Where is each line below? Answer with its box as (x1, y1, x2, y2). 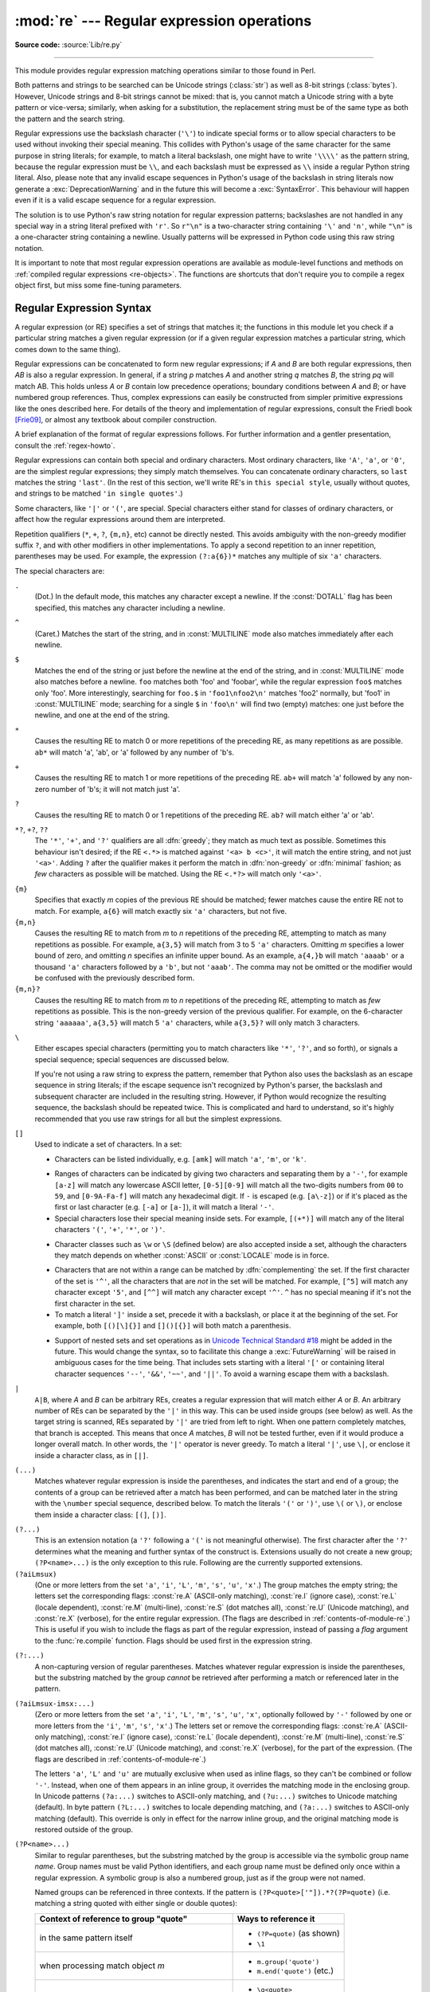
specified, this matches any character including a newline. (34, 602, 226, 613)
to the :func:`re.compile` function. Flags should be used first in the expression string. (34, 1636, 312, 1645)
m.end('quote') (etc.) (256, 1965, 334, 1976)
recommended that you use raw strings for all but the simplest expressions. (34, 1114, 283, 1123)
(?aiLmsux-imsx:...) (14, 1699, 96, 1708)
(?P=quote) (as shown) (256, 1927, 340, 1939)
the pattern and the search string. (14, 114, 125, 124)
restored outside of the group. (34, 1825, 134, 1834)
